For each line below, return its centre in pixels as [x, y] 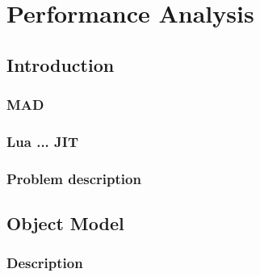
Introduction [61, 64]
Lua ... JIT [43, 141]
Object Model [65, 223]
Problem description [74, 178]
